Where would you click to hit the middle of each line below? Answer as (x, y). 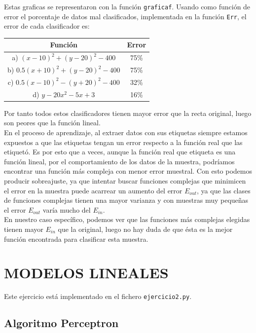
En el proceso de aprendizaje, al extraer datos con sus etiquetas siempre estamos (126, 132)
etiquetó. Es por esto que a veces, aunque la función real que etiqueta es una (120, 152)
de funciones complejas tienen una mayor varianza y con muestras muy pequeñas (126, 200)
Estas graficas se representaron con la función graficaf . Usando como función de (127, 6)
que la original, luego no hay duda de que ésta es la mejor (145, 229)
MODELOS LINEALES (86, 273)
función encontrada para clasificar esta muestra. (76, 239)
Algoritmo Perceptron (61, 323)
